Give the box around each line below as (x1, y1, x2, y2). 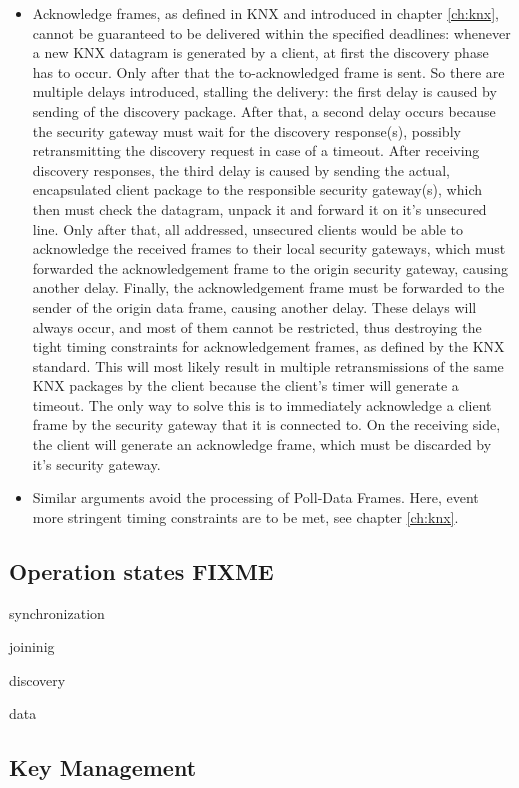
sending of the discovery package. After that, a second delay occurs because (32, 100, 496, 121)
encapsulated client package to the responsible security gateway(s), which (32, 179, 482, 200)
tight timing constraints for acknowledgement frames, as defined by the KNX (32, 336, 505, 357)
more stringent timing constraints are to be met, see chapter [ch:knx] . (32, 506, 459, 527)
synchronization (9, 602, 105, 623)
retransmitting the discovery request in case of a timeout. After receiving (32, 140, 480, 161)
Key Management (9, 752, 197, 783)
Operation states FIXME (9, 555, 274, 586)
